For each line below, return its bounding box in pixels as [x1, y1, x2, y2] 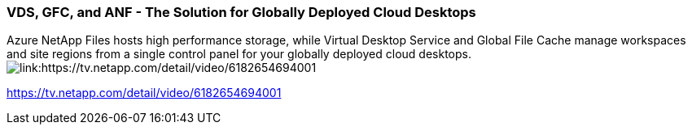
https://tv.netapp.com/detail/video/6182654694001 [7, 86, 282, 100]
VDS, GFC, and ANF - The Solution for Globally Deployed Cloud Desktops [7, 4, 476, 20]
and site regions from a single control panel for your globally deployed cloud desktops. [7, 47, 471, 61]
